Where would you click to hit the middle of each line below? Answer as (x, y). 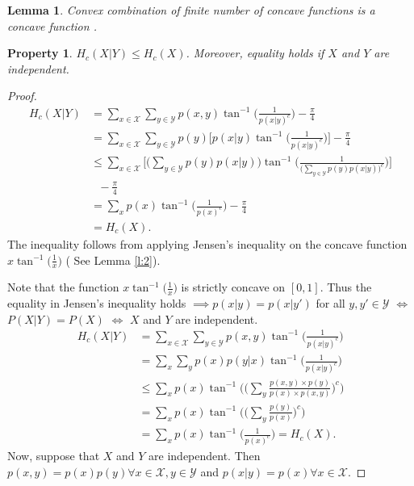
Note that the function (63, 287)
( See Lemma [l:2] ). (113, 260)
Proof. (22, 96)
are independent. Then (205, 455)
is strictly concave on (233, 287)
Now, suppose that (54, 455)
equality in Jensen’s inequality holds (97, 303)
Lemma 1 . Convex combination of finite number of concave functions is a (191, 10)
